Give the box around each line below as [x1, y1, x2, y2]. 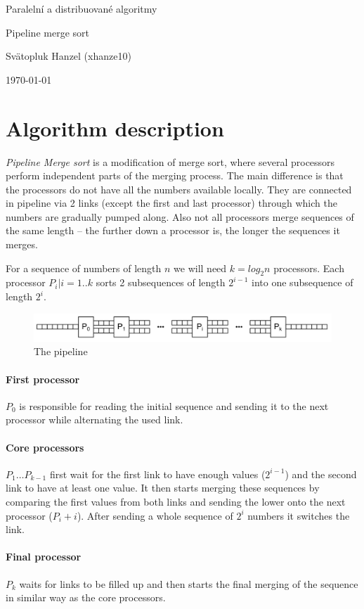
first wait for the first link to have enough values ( [49, 466, 266, 481]
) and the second [285, 466, 357, 481]
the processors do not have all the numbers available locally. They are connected [6, 181, 352, 196]
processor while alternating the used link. [6, 412, 183, 427]
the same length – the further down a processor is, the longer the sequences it [6, 223, 340, 238]
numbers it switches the [247, 508, 350, 523]
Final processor [6, 549, 82, 564]
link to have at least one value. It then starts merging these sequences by [6, 480, 320, 495]
